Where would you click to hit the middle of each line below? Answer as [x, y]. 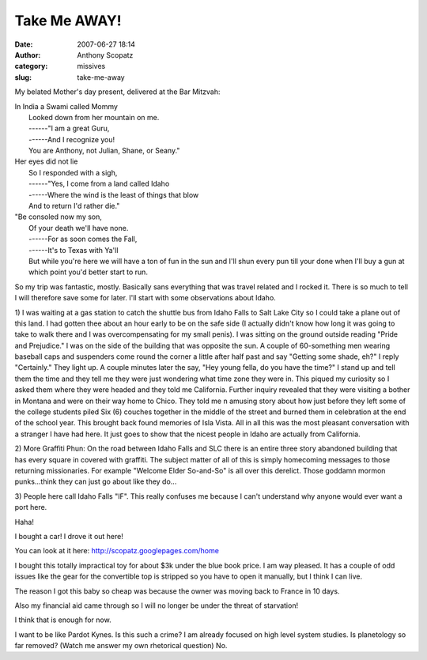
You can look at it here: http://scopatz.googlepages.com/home [117, 551]
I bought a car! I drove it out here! [69, 536]
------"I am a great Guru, [69, 128]
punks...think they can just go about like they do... [96, 481]
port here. [31, 507]
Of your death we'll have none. [79, 228]
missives [91, 66]
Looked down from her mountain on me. [94, 117]
